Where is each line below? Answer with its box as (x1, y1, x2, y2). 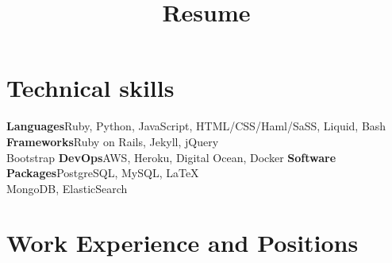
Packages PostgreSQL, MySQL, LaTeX (6, 164, 199, 181)
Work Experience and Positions (6, 226, 359, 259)
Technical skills (6, 72, 175, 104)
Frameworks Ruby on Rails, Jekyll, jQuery (6, 133, 219, 149)
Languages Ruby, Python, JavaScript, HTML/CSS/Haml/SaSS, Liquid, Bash (6, 118, 386, 134)
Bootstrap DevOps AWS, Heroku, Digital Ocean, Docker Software (6, 149, 336, 165)
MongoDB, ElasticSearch (6, 180, 128, 196)
